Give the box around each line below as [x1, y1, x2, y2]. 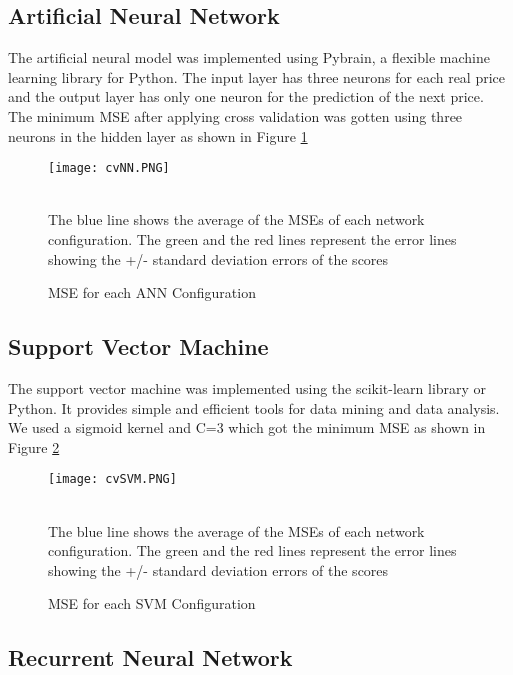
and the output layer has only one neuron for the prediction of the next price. [8, 86, 484, 107]
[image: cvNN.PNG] [48, 161, 170, 176]
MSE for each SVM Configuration [48, 593, 256, 614]
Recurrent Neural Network [8, 642, 293, 673]
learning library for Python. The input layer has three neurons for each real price [8, 66, 506, 87]
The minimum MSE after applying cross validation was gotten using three [8, 105, 463, 126]
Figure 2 [8, 436, 60, 457]
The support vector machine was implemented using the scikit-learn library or [8, 378, 487, 398]
